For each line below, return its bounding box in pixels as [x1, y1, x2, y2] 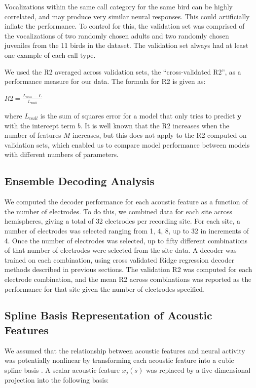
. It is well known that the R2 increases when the [80, 120, 229, 130]
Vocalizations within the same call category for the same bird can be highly [4, 1, 233, 11]
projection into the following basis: [4, 375, 109, 385]
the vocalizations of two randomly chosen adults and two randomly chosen [4, 30, 229, 40]
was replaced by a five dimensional [146, 364, 251, 375]
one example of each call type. [4, 49, 96, 60]
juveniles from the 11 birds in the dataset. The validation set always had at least [4, 40, 249, 50]
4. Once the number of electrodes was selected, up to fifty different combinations [4, 235, 248, 245]
